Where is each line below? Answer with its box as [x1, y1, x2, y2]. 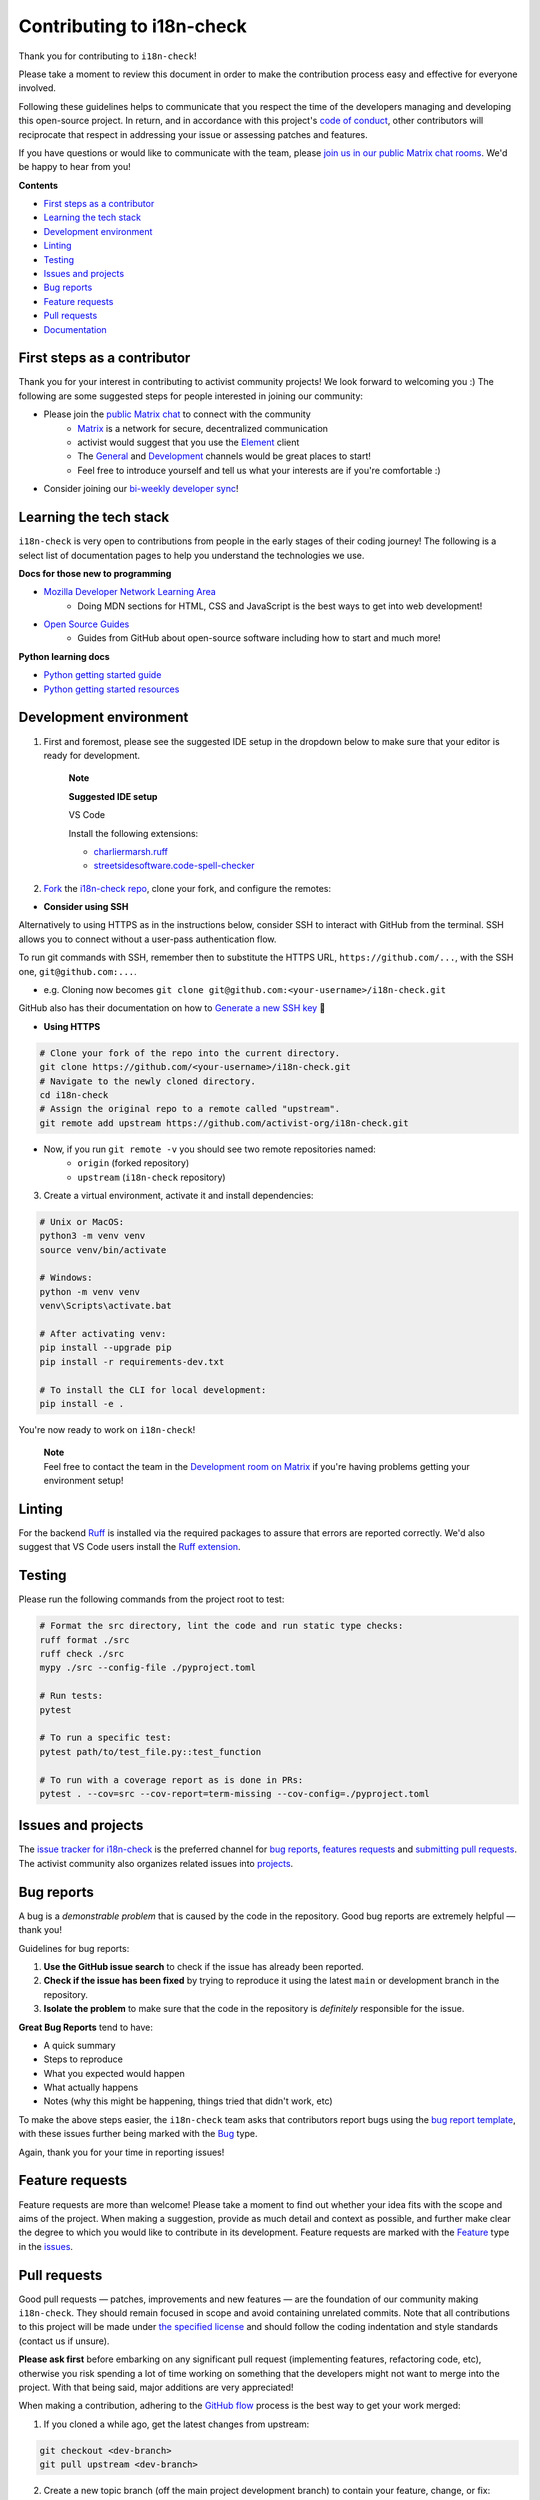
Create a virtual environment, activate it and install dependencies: [43, 1189, 314, 1201]
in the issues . [18, 2240, 74, 2252]
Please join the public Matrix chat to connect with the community [43, 408, 312, 420]
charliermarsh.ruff [93, 845, 169, 857]
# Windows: [39, 1272, 93, 1284]
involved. [18, 82, 57, 94]
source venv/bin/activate [39, 1244, 167, 1255]
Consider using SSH [43, 901, 129, 913]
